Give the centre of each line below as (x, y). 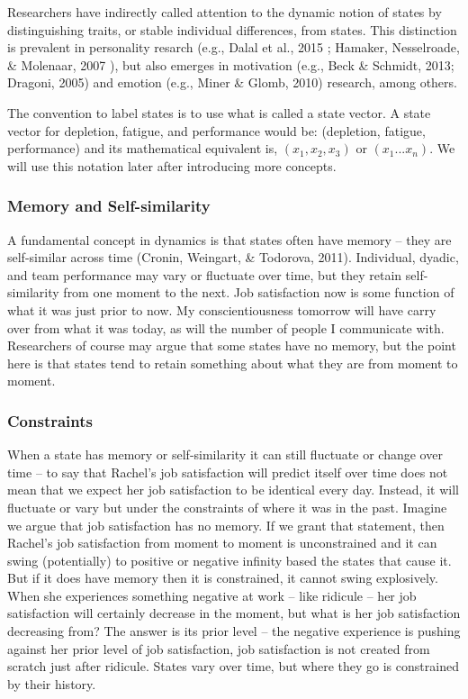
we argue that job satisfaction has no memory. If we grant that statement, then (226, 525)
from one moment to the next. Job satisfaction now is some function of (259, 292)
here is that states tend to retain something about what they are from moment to (233, 363)
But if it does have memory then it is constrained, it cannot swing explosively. (223, 578)
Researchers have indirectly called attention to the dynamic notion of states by (225, 12)
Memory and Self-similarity (109, 206)
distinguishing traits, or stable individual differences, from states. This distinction (232, 29)
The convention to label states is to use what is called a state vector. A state (219, 112)
